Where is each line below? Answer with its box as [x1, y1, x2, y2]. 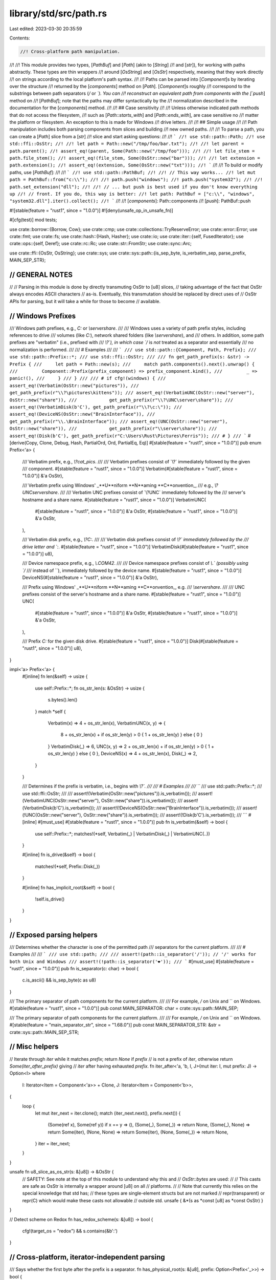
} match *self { [35, 708, 66, 714]
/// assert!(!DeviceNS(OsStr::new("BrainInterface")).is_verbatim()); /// [96, 804, 242, 811]
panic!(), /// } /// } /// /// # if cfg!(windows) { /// [9, 375, 166, 381]
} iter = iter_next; [35, 1141, 71, 1147]
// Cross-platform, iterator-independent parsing [9, 1253, 166, 1262]
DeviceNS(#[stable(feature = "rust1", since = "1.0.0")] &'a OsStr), [22, 574, 158, 581]
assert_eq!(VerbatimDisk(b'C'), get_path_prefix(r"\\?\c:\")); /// [9, 404, 182, 410]
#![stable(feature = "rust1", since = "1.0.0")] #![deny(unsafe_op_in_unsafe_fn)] [9, 207, 173, 214]
